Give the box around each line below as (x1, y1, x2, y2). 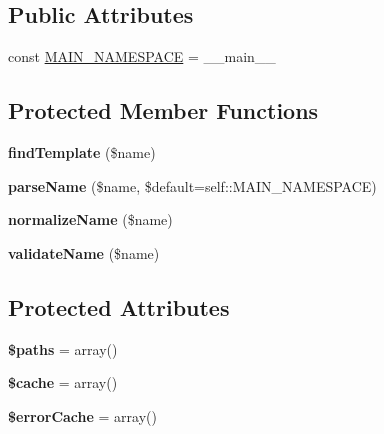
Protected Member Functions (8, 95, 319, 126)
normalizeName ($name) (8, 209, 173, 230)
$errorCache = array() (8, 405, 157, 426)
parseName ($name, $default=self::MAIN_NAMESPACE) (8, 175, 377, 196)
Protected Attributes (8, 291, 230, 322)
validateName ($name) (8, 242, 160, 263)
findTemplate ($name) (8, 142, 156, 162)
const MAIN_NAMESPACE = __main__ (8, 46, 276, 67)
